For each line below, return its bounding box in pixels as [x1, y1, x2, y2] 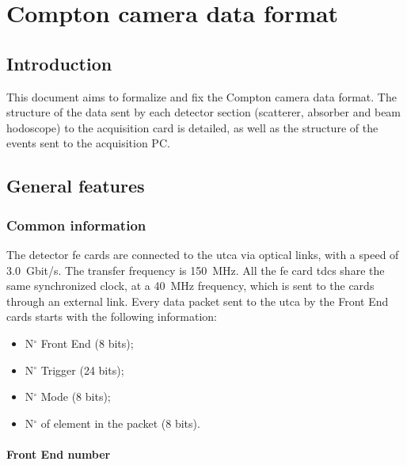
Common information [6, 215, 146, 234]
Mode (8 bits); [40, 388, 111, 405]
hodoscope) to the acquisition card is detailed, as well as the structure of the [6, 119, 378, 135]
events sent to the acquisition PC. [6, 135, 170, 151]
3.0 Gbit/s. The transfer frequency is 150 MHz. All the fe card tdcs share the [6, 261, 385, 278]
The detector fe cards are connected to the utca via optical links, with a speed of [6, 246, 399, 262]
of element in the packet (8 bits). [40, 414, 200, 431]
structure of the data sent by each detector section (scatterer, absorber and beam [6, 104, 401, 120]
